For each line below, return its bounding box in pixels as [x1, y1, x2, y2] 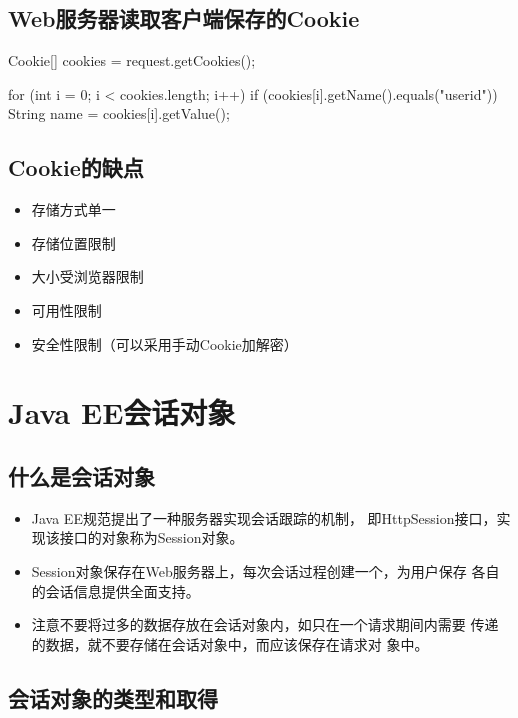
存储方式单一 [31, 199, 116, 220]
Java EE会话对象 [8, 392, 236, 433]
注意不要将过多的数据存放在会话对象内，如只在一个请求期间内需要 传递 [31, 614, 499, 635]
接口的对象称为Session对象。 [59, 527, 244, 548]
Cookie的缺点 [8, 152, 144, 183]
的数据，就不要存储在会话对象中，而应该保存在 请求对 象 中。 [31, 633, 429, 654]
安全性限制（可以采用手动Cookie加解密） [31, 333, 298, 354]
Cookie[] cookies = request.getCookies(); [8, 50, 256, 71]
